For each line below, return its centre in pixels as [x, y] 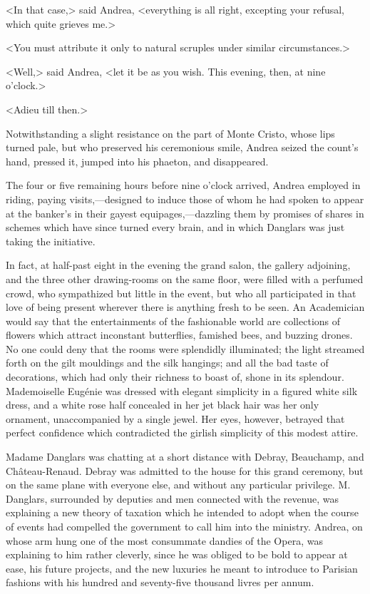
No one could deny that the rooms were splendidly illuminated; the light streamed [185, 348]
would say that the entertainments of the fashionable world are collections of [173, 321]
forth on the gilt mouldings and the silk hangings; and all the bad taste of [167, 363]
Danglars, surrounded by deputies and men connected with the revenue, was [172, 498]
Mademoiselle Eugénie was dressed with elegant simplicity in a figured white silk [182, 390]
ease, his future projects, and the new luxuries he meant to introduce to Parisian [182, 568]
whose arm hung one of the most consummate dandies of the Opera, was [164, 540]
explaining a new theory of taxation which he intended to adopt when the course [182, 512]
